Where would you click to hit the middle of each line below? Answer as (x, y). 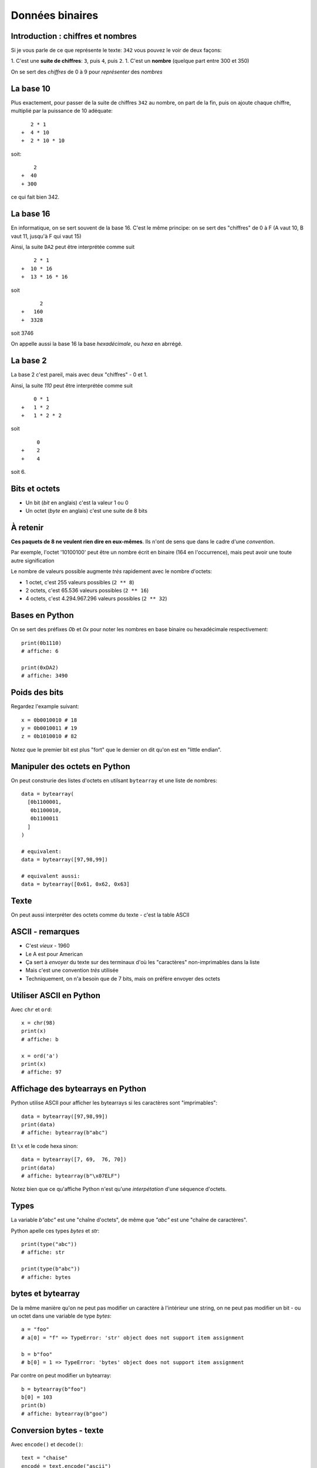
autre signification (33, 560)
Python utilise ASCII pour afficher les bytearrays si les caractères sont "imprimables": (114, 1103)
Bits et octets (36, 488)
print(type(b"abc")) (51, 1269)
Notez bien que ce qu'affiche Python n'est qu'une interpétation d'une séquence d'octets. (119, 1189)
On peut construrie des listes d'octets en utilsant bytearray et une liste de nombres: (114, 780)
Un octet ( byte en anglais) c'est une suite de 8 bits (87, 511)
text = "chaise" (45, 1458)
